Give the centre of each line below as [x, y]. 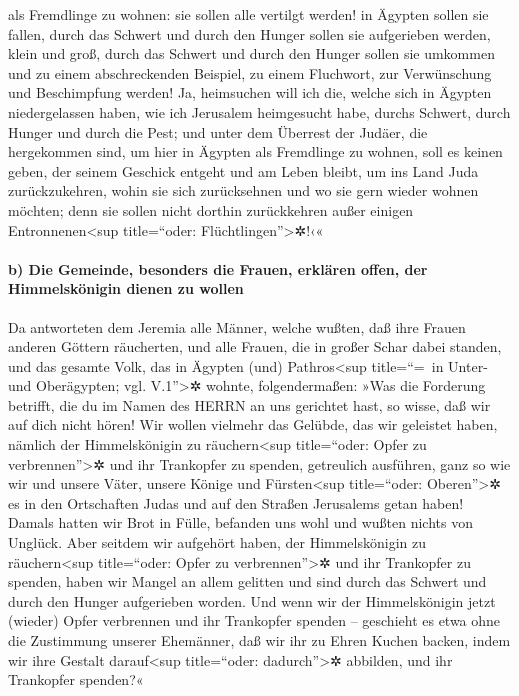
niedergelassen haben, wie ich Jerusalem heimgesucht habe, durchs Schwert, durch [259, 111]
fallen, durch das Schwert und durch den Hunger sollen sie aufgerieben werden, [249, 33]
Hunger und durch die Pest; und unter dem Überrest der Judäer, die [218, 131]
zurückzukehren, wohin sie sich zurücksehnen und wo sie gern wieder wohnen [243, 190]
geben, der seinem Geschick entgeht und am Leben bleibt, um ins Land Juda [243, 170]
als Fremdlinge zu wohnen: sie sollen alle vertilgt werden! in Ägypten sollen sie [248, 14]
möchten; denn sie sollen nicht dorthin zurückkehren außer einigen [211, 209]
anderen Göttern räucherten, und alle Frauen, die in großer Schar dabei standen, [255, 346]
